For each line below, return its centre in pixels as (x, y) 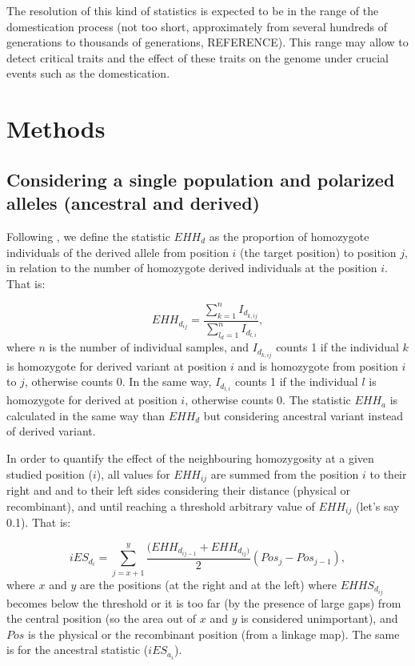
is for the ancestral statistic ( (78, 650)
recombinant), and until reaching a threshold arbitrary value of (161, 506)
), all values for (133, 473)
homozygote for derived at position (92, 400)
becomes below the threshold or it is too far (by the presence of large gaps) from (204, 602)
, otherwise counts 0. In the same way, (118, 381)
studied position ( (50, 473)
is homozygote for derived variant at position (117, 365)
